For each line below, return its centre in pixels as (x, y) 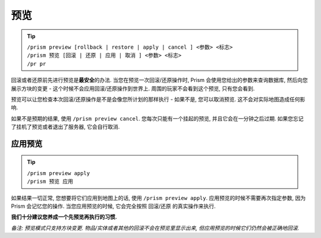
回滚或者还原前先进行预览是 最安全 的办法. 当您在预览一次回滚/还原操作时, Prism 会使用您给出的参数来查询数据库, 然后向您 (160, 80)
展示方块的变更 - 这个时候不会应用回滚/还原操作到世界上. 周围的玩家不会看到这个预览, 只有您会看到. (133, 88)
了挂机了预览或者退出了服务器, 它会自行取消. (65, 127)
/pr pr (37, 64)
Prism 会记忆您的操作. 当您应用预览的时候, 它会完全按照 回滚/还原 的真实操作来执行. (114, 206)
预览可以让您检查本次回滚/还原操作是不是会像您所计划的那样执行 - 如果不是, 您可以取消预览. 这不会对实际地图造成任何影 (158, 99)
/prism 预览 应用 (50, 182)
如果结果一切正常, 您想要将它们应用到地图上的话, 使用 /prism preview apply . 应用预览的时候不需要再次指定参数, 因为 (158, 198)
